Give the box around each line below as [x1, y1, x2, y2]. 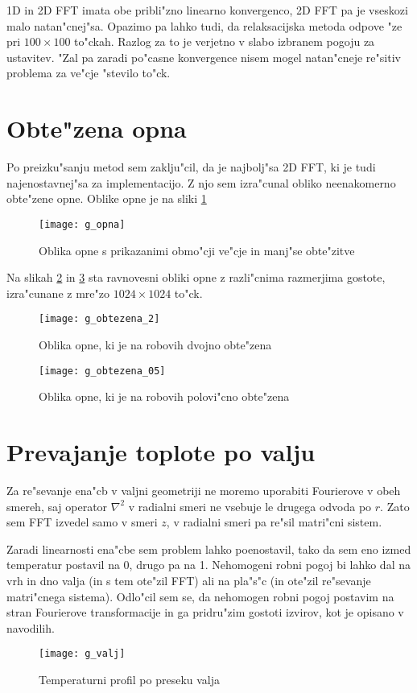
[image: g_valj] [39, 648, 126, 660]
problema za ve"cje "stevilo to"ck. [6, 64, 171, 81]
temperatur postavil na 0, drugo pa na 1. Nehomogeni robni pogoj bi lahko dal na [6, 556, 411, 573]
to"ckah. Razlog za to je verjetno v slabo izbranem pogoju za [74, 33, 375, 50]
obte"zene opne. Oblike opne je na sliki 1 [6, 190, 207, 207]
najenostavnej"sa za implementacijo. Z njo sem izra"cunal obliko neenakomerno [6, 174, 396, 191]
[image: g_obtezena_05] [39, 365, 166, 377]
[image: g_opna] [39, 218, 126, 230]
